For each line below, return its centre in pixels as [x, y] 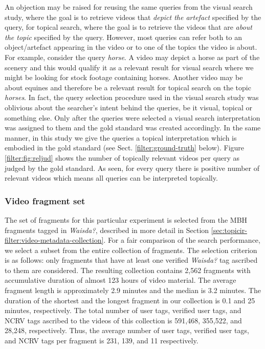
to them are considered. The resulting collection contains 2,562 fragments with [128, 270]
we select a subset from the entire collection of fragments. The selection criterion [131, 250]
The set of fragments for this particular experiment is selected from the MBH [126, 219]
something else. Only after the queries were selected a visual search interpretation [132, 117]
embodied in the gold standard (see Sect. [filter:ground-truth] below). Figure [125, 148]
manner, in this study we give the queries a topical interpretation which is [121, 137]
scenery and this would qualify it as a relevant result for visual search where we [129, 67]
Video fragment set [45, 200]
